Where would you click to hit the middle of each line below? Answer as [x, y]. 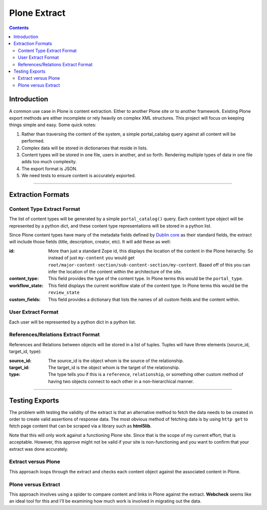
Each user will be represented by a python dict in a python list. [72, 322]
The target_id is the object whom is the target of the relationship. [114, 368]
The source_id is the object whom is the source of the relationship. [116, 361]
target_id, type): [25, 352]
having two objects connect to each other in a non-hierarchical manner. [121, 381]
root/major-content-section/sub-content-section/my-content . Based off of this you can [149, 265]
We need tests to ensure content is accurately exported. [79, 176]
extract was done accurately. [39, 449]
